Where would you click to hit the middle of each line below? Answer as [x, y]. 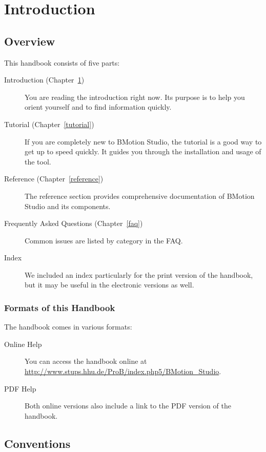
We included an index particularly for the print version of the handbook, [139, 274]
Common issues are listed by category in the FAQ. [104, 240]
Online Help [23, 344]
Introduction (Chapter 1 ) [44, 80]
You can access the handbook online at [86, 361]
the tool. [38, 161]
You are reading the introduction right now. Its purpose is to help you [135, 97]
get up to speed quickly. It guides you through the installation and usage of [143, 151]
